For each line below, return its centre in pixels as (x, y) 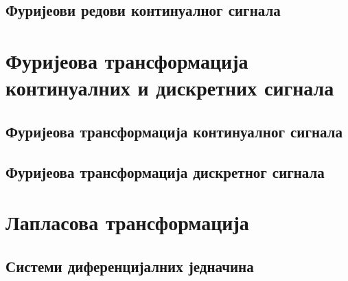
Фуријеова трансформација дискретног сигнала (165, 171)
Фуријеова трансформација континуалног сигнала (174, 131)
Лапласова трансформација (127, 222)
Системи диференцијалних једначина (130, 266)
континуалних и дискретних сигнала (170, 88)
